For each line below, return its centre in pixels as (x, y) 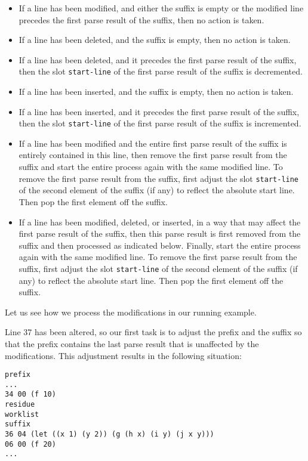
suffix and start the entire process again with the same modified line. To (151, 167)
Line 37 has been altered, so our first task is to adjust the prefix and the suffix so (153, 332)
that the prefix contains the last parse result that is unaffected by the (132, 343)
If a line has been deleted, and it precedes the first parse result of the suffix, (158, 59)
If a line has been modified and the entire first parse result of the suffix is (153, 143)
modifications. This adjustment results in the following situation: (123, 355)
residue (20, 405)
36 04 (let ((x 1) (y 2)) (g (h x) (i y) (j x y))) (110, 434)
